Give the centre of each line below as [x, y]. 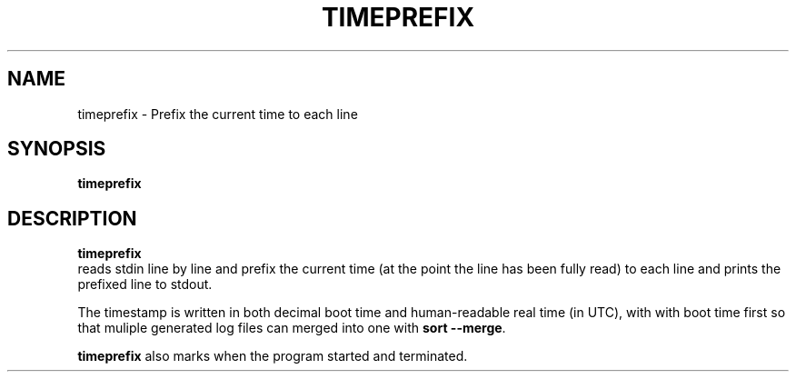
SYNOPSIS [57, 149]
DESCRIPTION [72, 218]
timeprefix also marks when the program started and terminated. [273, 356]
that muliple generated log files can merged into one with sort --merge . [292, 328]
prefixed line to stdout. [145, 284]
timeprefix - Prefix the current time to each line [218, 114]
